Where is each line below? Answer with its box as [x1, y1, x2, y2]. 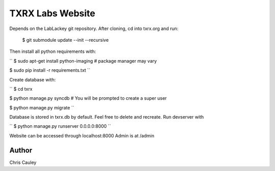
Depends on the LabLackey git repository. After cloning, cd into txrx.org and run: [9, 25, 179, 32]
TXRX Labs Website [9, 8, 96, 19]
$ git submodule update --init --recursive [22, 37, 109, 43]
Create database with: [9, 76, 56, 82]
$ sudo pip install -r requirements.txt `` [9, 67, 91, 73]
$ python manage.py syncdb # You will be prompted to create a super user [9, 95, 167, 101]
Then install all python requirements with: [9, 48, 96, 54]
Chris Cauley [9, 159, 37, 165]
